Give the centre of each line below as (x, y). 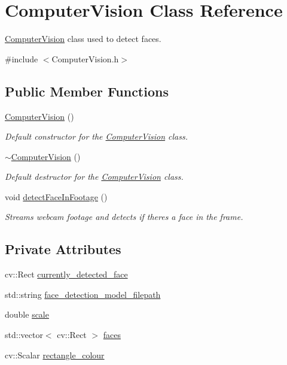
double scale (27, 314)
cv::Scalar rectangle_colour (55, 355)
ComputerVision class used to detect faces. (83, 39)
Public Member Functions (87, 91)
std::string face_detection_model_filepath (83, 294)
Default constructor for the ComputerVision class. (97, 136)
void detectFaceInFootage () (56, 196)
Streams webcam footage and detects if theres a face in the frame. (124, 217)
